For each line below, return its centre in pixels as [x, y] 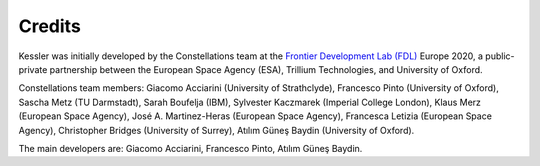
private [33, 69]
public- [500, 56]
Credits [50, 26]
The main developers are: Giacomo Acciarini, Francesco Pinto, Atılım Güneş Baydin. [190, 148]
